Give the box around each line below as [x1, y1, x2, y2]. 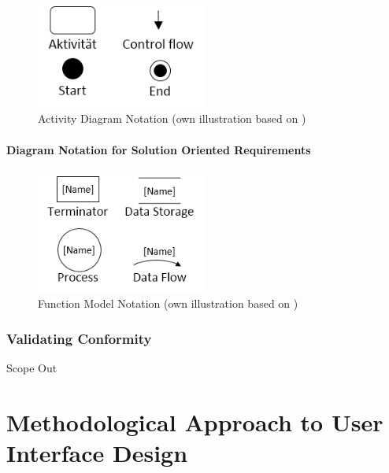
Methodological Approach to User [6, 406, 383, 438]
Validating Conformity [6, 328, 152, 348]
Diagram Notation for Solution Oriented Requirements [6, 141, 311, 157]
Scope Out [6, 360, 57, 376]
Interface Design [6, 437, 188, 469]
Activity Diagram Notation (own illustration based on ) [38, 110, 306, 127]
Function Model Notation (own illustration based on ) [38, 295, 298, 312]
